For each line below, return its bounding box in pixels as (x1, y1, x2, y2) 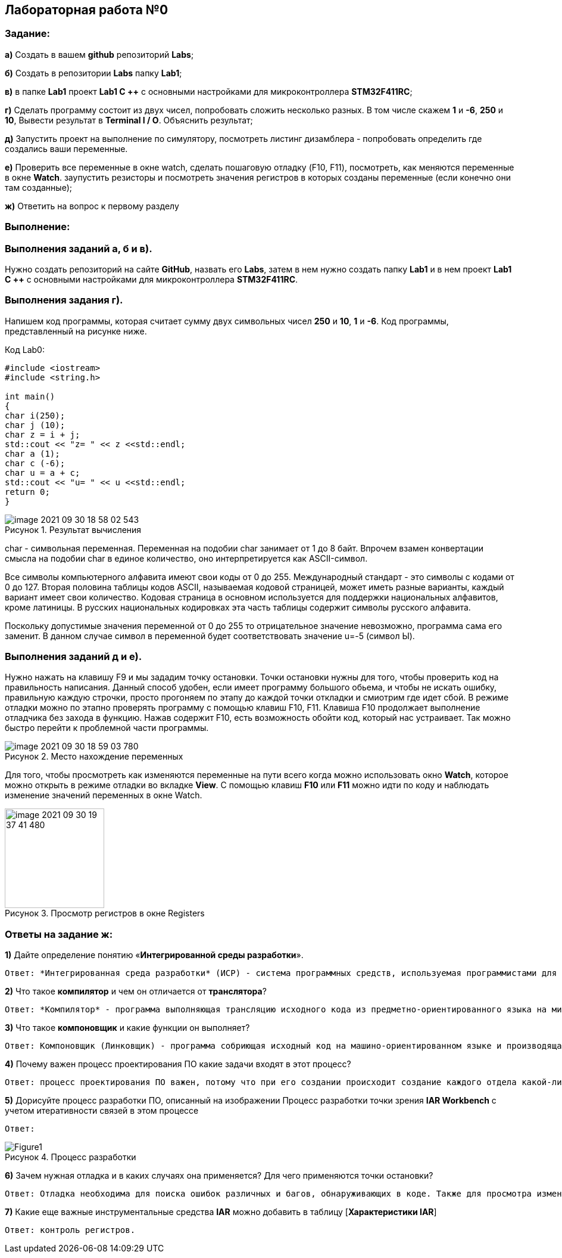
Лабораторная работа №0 (5, 2, 168, 17)
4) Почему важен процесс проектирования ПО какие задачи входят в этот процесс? (5, 1059, 351, 1070)
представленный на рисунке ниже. (5, 326, 147, 336)
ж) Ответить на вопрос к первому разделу (5, 200, 179, 211)
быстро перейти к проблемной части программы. (5, 723, 209, 733)
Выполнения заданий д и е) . (5, 650, 142, 663)
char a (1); (5, 448, 60, 458)
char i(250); (5, 410, 65, 420)
